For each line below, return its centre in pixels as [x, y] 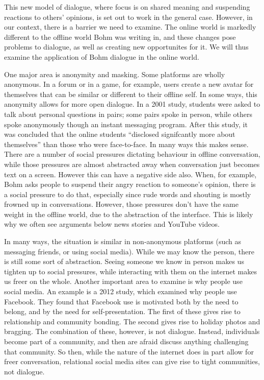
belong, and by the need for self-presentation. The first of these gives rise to [122, 311]
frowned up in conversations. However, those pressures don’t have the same [121, 204]
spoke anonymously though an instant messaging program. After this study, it [126, 124]
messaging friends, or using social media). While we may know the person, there [129, 251]
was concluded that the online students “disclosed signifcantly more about [120, 134]
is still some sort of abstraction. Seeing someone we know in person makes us [124, 261]
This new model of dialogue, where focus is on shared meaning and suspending [127, 7]
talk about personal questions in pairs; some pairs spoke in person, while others [128, 114]
